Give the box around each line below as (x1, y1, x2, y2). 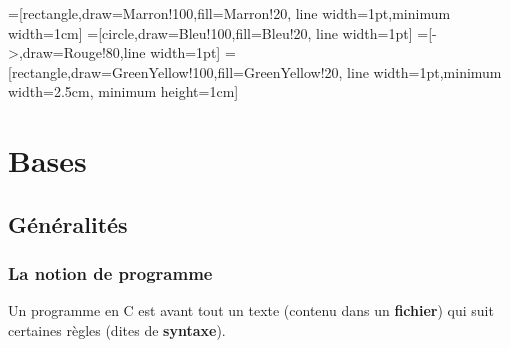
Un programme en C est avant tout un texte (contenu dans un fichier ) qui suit (8, 300, 494, 321)
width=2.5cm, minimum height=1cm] (8, 81, 239, 102)
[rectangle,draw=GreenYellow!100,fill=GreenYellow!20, (8, 61, 343, 82)
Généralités (8, 208, 128, 239)
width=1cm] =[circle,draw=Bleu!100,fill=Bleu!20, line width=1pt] (8, 22, 413, 43)
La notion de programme (8, 261, 213, 286)
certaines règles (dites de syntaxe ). (8, 319, 226, 340)
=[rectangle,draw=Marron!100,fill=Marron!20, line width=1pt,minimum (8, 3, 451, 23)
